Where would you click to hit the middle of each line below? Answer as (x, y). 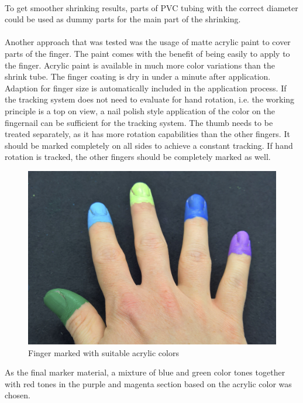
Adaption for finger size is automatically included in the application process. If (146, 88)
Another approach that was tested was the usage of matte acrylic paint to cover (148, 42)
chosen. (18, 395)
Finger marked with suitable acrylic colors (104, 352)
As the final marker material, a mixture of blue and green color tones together (145, 372)
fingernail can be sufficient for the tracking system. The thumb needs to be (139, 122)
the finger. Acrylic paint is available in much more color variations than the (140, 65)
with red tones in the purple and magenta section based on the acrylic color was (148, 383)
